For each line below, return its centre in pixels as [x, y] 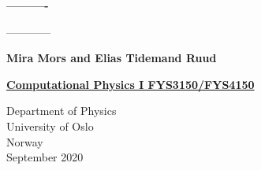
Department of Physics [62, 111]
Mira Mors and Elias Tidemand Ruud [112, 58]
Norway [25, 141]
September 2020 [45, 157]
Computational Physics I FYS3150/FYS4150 [130, 84]
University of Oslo [50, 126]
